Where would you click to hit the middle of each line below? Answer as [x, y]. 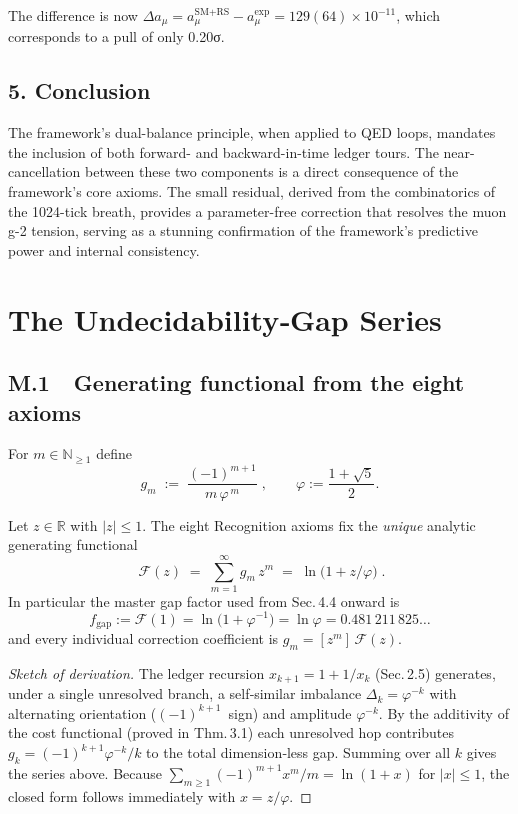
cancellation [44, 171]
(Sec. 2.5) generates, [435, 672]
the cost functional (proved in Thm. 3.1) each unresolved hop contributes [231, 732]
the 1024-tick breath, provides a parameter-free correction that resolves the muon [257, 210]
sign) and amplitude [290, 712]
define [114, 453]
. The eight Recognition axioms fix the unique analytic [309, 524]
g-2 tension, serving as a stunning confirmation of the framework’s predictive [243, 230]
